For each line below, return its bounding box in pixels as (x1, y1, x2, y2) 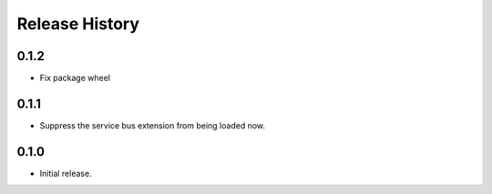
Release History (16, 14, 140, 34)
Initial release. (39, 168, 92, 179)
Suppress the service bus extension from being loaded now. (39, 119, 266, 131)
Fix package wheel (39, 73, 111, 84)
